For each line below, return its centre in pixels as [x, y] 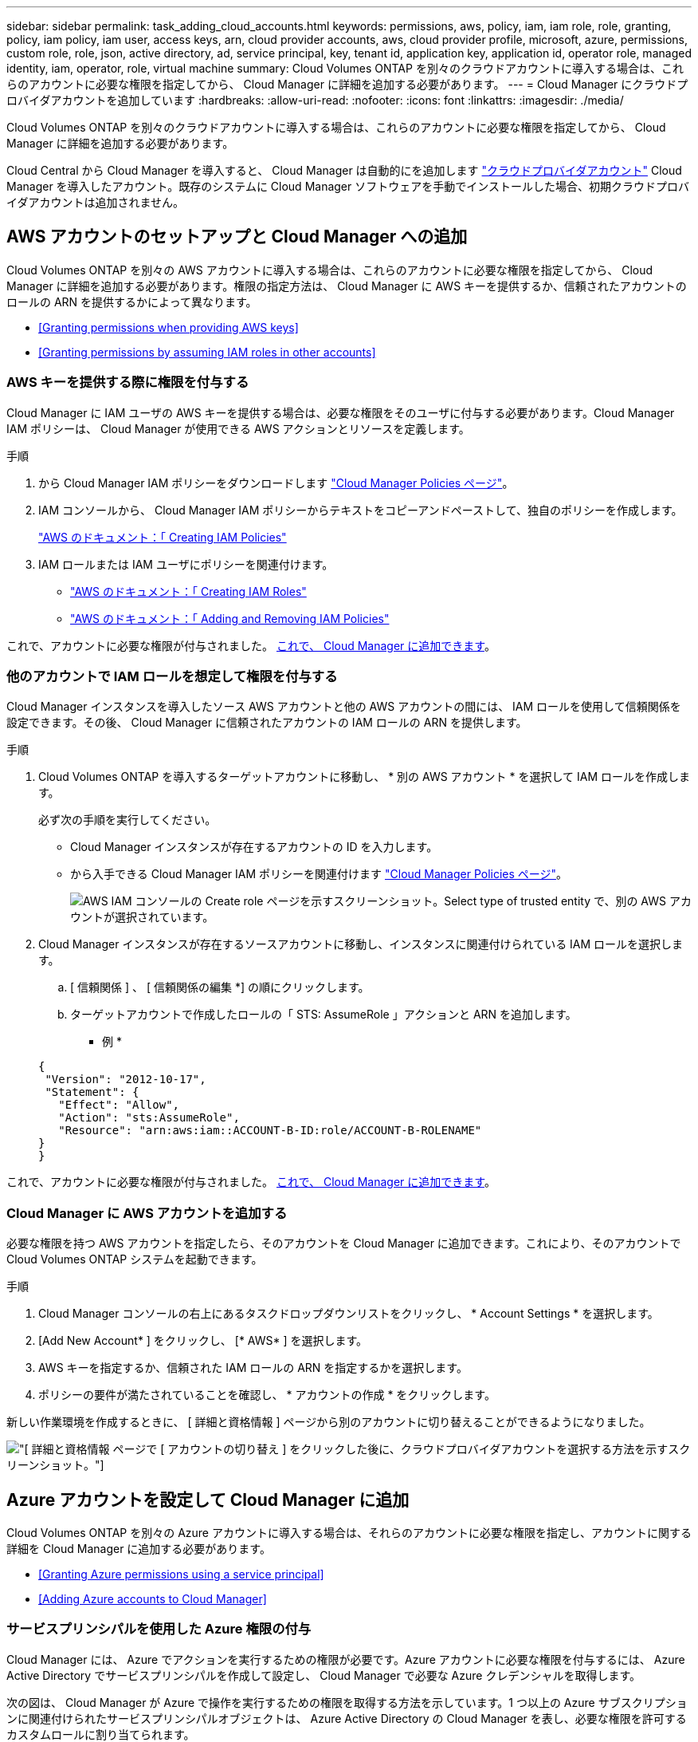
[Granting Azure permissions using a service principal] [181, 1574]
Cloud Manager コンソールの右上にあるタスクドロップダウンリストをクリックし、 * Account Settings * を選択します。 [349, 1314]
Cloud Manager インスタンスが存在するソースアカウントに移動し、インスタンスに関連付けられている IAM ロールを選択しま [361, 944]
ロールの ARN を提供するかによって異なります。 [132, 301]
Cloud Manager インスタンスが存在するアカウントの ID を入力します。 [254, 847]
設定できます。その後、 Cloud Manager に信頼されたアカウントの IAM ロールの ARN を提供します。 [267, 723]
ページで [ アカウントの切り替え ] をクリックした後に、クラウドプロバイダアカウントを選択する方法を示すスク [402, 1449]
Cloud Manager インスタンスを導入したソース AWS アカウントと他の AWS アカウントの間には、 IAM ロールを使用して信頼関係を [344, 707]
